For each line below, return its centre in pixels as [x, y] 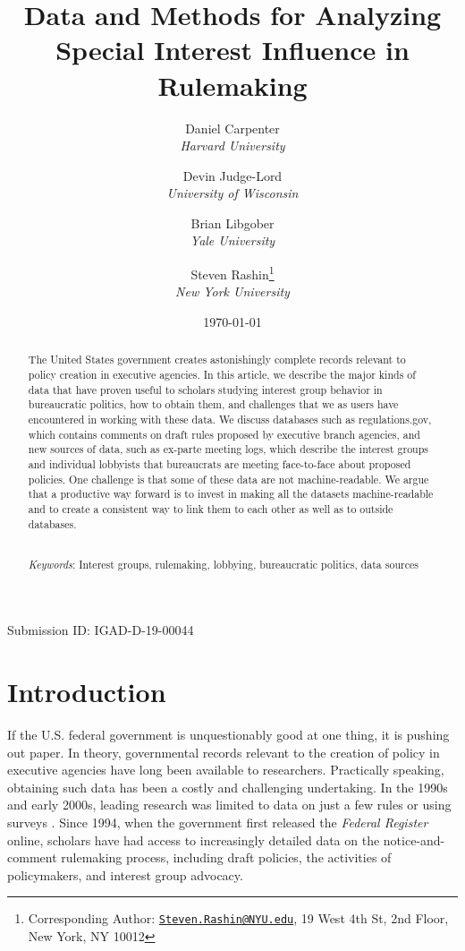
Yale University [232, 240]
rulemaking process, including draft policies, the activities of [226, 857]
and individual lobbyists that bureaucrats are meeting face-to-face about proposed [220, 463]
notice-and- [414, 840]
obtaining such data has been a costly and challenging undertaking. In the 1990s [228, 787]
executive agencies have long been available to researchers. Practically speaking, [226, 770]
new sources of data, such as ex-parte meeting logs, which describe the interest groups [228, 449]
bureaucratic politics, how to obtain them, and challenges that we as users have [213, 404]
